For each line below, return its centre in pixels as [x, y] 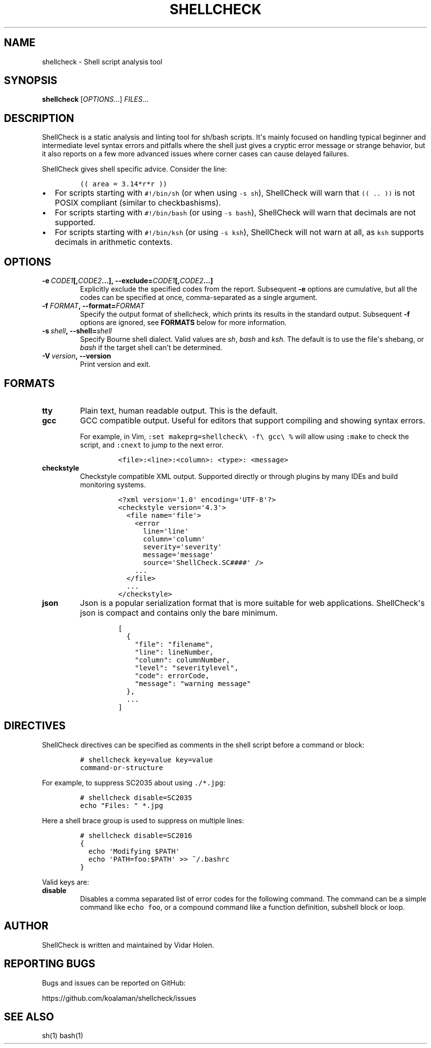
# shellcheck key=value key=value [146, 760]
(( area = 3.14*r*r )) [123, 184]
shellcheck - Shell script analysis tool [102, 61]
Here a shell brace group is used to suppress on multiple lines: [143, 820]
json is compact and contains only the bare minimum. [179, 613]
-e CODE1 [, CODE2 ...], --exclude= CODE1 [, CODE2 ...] [127, 281]
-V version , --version [77, 356]
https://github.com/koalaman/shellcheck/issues [119, 998]
